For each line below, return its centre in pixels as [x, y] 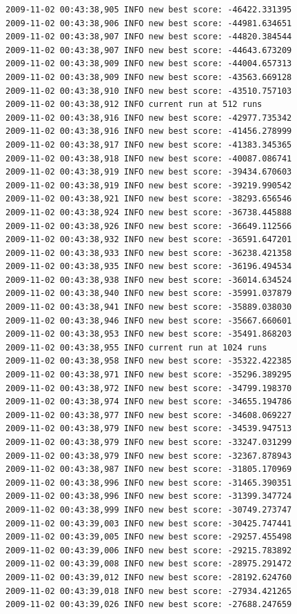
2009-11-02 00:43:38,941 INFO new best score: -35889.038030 [149, 307]
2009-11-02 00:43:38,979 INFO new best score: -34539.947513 [149, 429]
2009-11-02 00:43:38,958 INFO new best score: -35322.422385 [149, 361]
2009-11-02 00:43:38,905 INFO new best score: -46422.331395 [149, 10]
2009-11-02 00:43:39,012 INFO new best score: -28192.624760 [149, 577]
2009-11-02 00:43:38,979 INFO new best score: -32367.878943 [149, 456]
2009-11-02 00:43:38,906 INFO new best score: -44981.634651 [149, 23]
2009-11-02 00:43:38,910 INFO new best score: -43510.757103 [149, 91]
